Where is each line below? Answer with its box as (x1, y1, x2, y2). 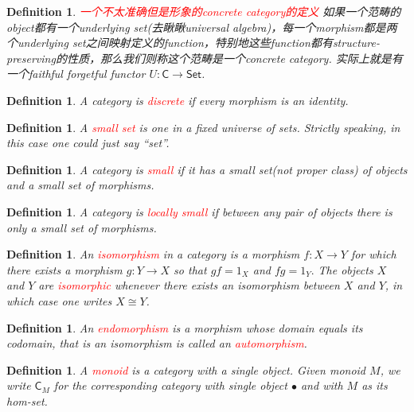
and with (300, 377, 343, 394)
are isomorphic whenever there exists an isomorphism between (38, 277, 340, 293)
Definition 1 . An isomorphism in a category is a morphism (6, 246, 300, 262)
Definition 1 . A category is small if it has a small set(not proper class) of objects (6, 161, 408, 177)
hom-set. (6, 392, 48, 409)
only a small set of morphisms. (6, 219, 157, 235)
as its (361, 377, 388, 394)
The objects (318, 261, 373, 278)
